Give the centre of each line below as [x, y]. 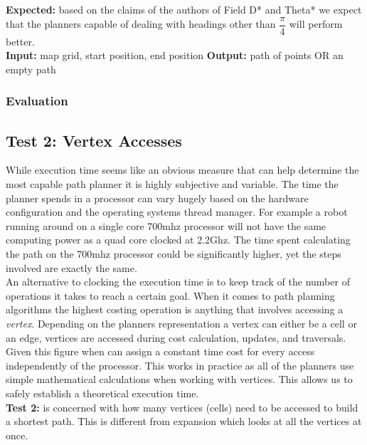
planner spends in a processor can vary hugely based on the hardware [157, 198]
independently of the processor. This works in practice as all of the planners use [180, 365]
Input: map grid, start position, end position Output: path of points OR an [175, 55]
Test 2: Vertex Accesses [94, 140]
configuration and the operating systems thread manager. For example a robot [177, 212]
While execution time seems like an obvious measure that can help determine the [182, 170]
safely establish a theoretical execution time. [102, 393]
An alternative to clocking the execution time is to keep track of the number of [178, 282]
